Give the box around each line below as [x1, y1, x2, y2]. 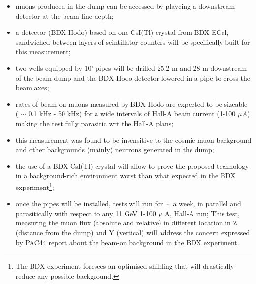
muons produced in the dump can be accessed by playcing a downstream [15, 1, 235, 11]
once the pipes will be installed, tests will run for [15, 198, 163, 209]
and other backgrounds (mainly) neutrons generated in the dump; [15, 144, 214, 155]
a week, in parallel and [173, 198, 241, 209]
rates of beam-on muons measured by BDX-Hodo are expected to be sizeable [15, 98, 248, 109]
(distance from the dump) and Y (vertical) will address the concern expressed [15, 227, 250, 237]
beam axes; [15, 82, 49, 93]
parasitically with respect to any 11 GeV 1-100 [15, 208, 156, 218]
